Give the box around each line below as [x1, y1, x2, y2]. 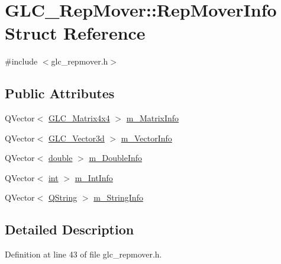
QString [48, 191, 77, 204]
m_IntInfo [75, 171, 113, 183]
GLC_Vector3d [48, 131, 105, 144]
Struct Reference [5, 21, 146, 45]
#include [5, 55, 38, 67]
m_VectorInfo [121, 131, 172, 144]
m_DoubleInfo [89, 152, 143, 164]
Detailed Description [5, 220, 134, 239]
